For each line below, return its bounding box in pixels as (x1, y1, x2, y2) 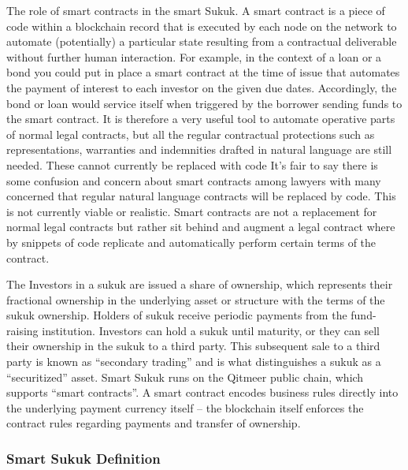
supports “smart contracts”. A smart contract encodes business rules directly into (6, 384, 399, 401)
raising (6, 322, 39, 338)
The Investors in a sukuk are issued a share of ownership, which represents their (6, 276, 393, 293)
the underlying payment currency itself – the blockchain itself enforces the (6, 399, 364, 416)
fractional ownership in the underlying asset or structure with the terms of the (6, 291, 385, 308)
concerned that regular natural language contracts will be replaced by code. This (6, 188, 396, 204)
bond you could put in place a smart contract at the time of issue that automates (6, 64, 400, 80)
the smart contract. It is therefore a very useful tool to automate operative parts (6, 110, 395, 127)
